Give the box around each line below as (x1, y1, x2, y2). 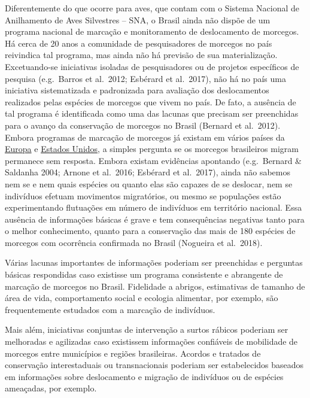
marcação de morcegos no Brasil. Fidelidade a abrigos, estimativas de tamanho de (5, 279, 305, 292)
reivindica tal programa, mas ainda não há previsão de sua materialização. (5, 48, 278, 61)
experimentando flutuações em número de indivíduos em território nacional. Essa (5, 201, 302, 214)
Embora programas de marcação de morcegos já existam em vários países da (5, 130, 285, 143)
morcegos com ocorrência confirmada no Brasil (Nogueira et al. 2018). (5, 236, 263, 248)
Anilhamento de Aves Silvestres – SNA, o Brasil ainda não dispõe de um (5, 13, 271, 26)
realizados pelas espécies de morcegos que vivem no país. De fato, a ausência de (5, 95, 296, 108)
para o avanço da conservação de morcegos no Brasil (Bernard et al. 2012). (5, 119, 281, 131)
